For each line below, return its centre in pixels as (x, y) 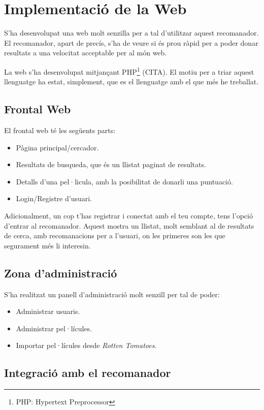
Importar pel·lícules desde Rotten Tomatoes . (86, 345)
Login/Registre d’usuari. (54, 198)
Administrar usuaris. (48, 311)
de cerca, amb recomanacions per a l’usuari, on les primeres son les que (115, 235)
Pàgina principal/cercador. (57, 147)
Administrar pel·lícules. (54, 328)
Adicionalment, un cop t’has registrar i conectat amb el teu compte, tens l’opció (128, 215)
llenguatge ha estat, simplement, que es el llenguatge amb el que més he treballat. (131, 82)
